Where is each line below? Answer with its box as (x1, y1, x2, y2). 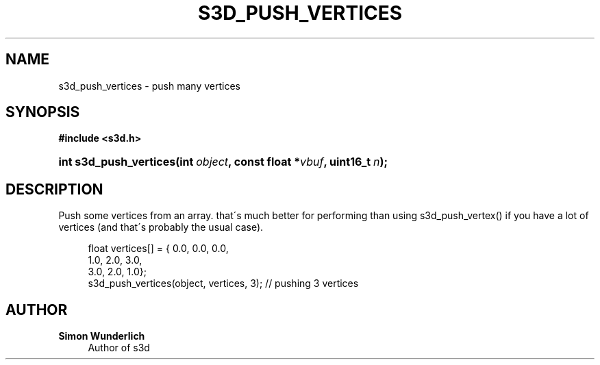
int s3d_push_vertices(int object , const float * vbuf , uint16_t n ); (58, 155, 388, 169)
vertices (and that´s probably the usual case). (58, 221, 264, 234)
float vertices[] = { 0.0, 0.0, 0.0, (88, 242, 229, 255)
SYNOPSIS (5, 103, 80, 121)
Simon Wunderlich (58, 330, 145, 342)
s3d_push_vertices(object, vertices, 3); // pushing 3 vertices (88, 277, 359, 290)
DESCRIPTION (5, 180, 103, 198)
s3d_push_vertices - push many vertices (58, 79, 240, 92)
